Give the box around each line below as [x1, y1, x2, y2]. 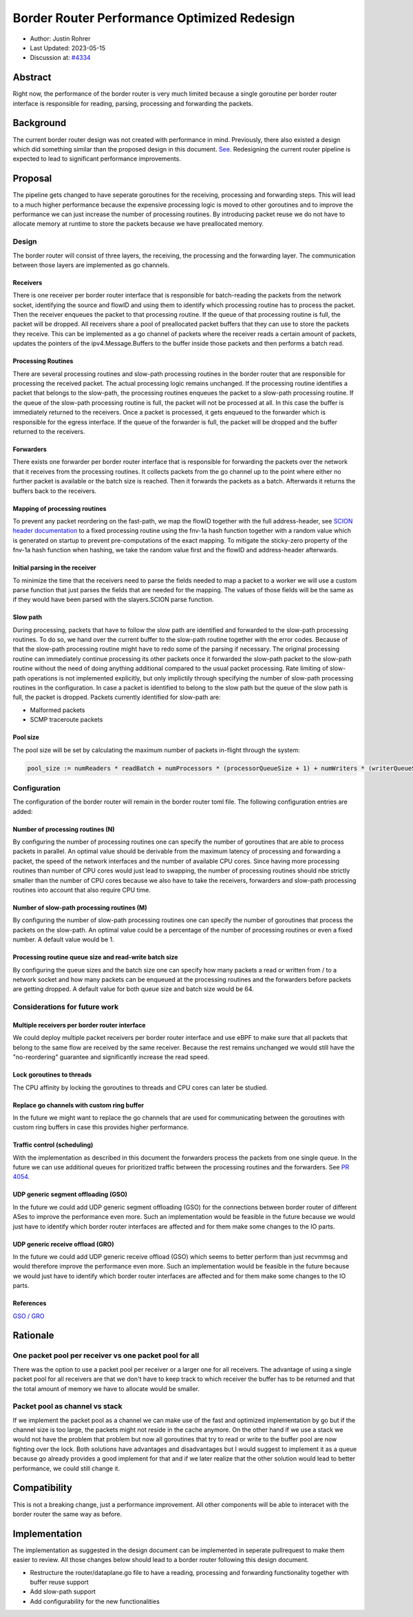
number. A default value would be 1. [12, 935, 115, 943]
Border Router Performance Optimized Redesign [12, 10, 295, 25]
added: [12, 807, 33, 815]
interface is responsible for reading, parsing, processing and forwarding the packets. [12, 99, 254, 107]
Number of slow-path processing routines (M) [12, 904, 147, 912]
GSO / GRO [12, 1312, 45, 1320]
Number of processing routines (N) [12, 825, 115, 833]
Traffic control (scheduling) [12, 1140, 94, 1149]
